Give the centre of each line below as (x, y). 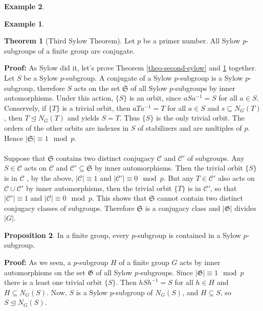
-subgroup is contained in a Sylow (188, 235)
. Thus (130, 118)
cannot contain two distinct (200, 198)
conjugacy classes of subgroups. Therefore (69, 208)
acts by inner (200, 262)
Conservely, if (25, 107)
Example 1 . (24, 23)
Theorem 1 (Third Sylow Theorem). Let (70, 41)
